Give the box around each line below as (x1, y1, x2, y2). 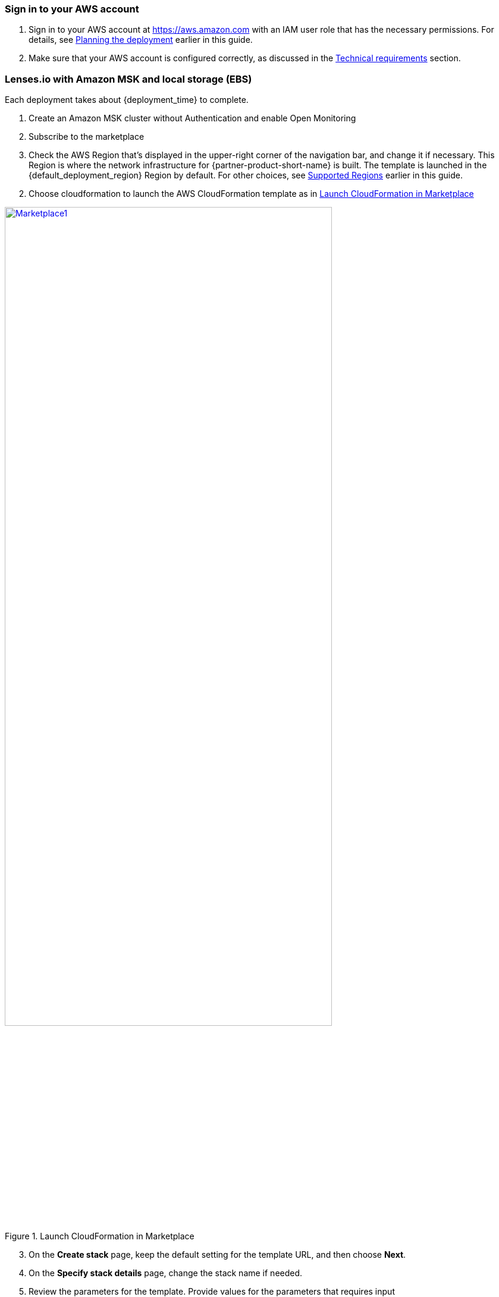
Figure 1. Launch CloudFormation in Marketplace (5, 1230, 194, 1241)
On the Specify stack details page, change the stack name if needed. (29, 1267, 303, 1278)
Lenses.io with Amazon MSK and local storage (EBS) (5, 73, 252, 85)
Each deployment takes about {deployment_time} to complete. (5, 95, 249, 105)
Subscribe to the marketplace (29, 131, 145, 142)
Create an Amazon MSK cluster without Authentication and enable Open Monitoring (29, 113, 356, 124)
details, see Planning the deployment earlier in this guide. (29, 34, 253, 45)
